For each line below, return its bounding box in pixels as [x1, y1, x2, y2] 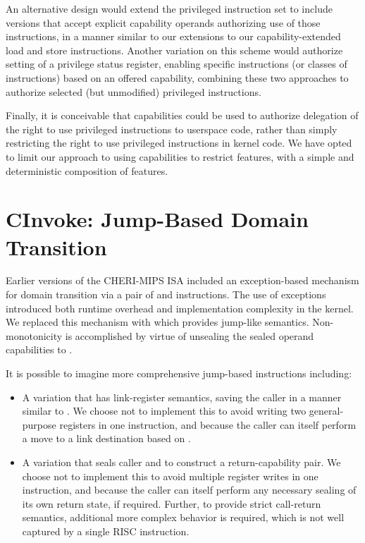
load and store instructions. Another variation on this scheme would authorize [6, 42, 343, 57]
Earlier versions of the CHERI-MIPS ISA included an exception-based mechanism [6, 273, 359, 288]
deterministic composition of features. [6, 163, 168, 178]
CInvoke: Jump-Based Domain [6, 205, 309, 233]
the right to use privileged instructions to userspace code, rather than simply [6, 121, 338, 136]
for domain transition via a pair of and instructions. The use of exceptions [6, 287, 326, 302]
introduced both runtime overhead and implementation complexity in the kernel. [6, 300, 354, 315]
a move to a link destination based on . [22, 431, 191, 446]
